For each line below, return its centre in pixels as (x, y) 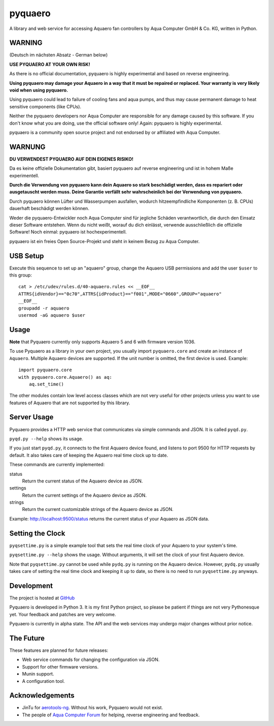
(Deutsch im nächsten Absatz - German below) (59, 55)
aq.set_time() (46, 384)
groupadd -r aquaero (44, 308)
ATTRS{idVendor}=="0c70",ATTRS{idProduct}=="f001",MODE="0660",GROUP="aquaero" (120, 294)
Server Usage (31, 417)
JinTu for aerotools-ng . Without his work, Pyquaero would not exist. (93, 708)
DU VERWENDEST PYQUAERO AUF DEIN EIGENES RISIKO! (72, 159)
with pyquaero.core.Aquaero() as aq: (65, 377)
